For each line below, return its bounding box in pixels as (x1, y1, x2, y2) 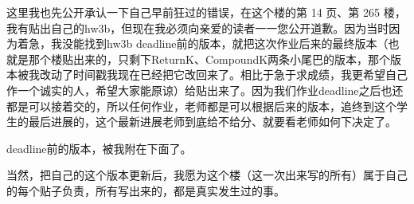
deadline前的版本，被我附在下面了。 (6, 139, 192, 156)
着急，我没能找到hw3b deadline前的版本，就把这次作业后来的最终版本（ (17, 35, 389, 52)
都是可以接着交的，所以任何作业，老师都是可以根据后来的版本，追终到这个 (6, 97, 396, 114)
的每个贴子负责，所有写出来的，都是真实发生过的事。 (6, 182, 285, 198)
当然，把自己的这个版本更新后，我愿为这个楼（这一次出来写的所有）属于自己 (6, 167, 408, 183)
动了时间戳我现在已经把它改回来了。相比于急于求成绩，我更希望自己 (50, 66, 408, 83)
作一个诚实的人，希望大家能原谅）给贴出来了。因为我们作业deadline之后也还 (6, 81, 404, 98)
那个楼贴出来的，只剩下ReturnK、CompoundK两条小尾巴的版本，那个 (28, 50, 391, 67)
